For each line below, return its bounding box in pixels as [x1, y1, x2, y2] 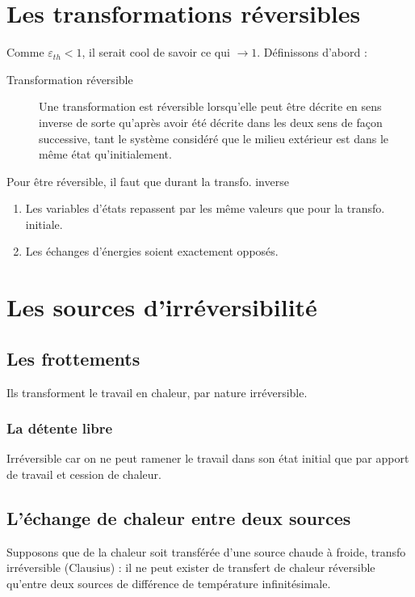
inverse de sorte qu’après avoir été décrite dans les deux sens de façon [39, 113, 383, 130]
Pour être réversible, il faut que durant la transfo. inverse [6, 172, 289, 189]
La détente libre [6, 418, 113, 438]
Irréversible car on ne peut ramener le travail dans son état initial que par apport [6, 450, 409, 467]
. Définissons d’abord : [257, 44, 367, 61]
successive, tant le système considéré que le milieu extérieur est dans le [39, 129, 389, 146]
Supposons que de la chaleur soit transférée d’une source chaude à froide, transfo [6, 543, 406, 560]
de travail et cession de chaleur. [6, 466, 161, 483]
